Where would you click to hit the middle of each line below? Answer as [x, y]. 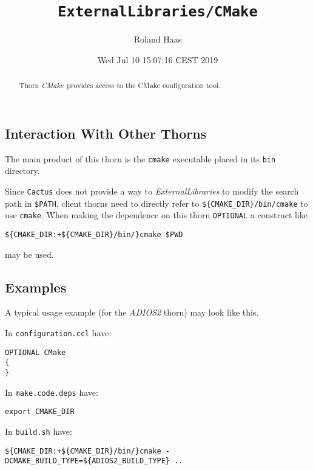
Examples [36, 287]
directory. [22, 171]
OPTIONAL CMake [35, 352]
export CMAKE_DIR [40, 412]
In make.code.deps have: [52, 392]
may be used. [29, 254]
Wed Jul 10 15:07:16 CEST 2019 [158, 59]
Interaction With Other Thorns [106, 133]
